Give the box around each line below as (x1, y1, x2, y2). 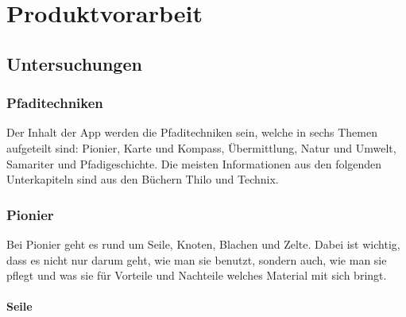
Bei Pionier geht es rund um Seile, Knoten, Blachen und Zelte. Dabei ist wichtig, (6, 235, 400, 252)
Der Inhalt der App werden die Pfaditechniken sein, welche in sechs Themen (6, 124, 377, 141)
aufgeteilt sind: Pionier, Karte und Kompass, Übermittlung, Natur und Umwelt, (6, 139, 396, 156)
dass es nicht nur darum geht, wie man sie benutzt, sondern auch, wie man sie (6, 251, 387, 268)
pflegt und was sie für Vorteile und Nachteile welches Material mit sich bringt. (6, 267, 387, 284)
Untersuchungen (6, 51, 142, 75)
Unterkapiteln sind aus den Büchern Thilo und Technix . (6, 171, 279, 187)
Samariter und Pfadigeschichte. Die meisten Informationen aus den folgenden (6, 155, 382, 172)
